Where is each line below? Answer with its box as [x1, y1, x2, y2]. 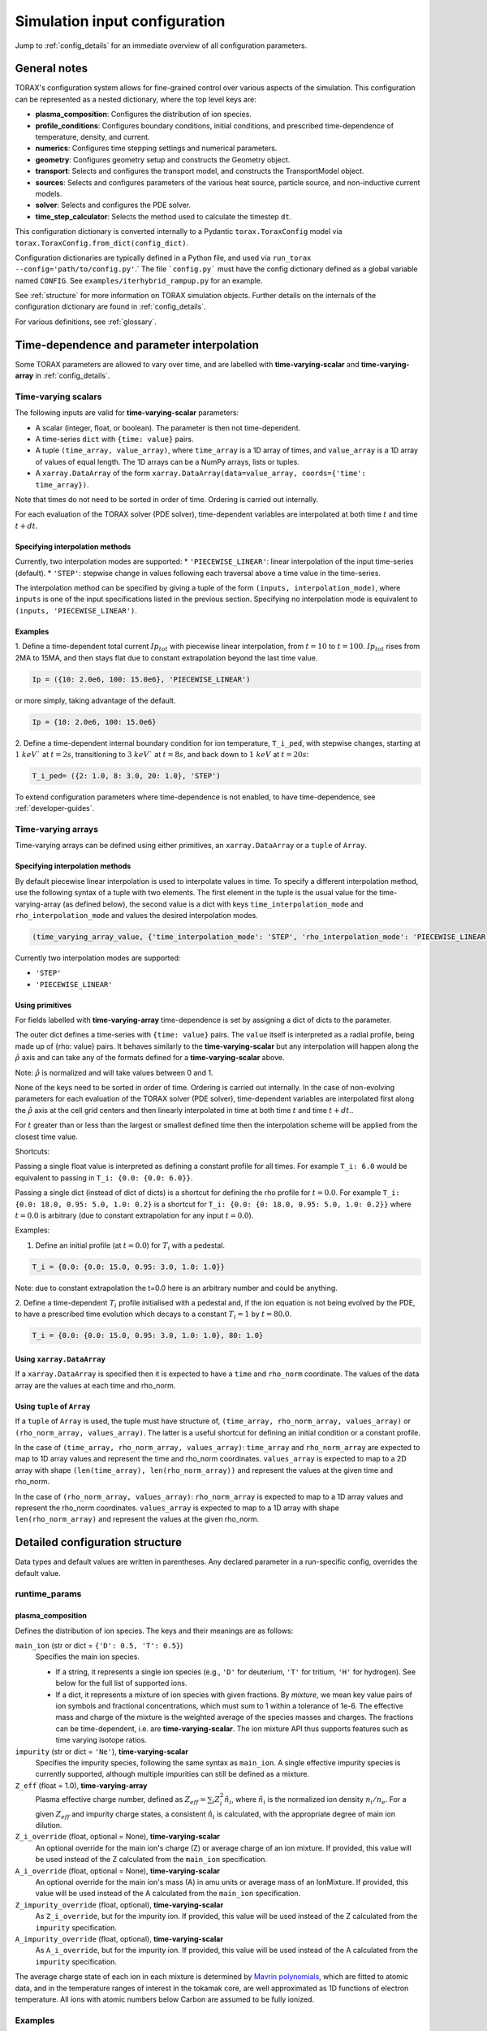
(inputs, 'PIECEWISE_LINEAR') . [15, 605, 138, 615]
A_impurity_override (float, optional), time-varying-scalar [15, 1934, 223, 1943]
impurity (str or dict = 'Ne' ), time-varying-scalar [15, 1747, 188, 1756]
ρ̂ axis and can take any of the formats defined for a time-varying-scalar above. [15, 1053, 285, 1063]
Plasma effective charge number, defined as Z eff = [35, 1794, 207, 1806]
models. [35, 188, 62, 198]
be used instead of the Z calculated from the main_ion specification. [35, 1855, 268, 1864]
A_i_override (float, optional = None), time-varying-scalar [15, 1865, 221, 1876]
